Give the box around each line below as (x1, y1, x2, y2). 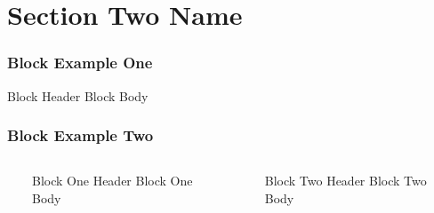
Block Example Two (7, 124, 154, 146)
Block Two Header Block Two (264, 171, 427, 190)
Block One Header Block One (32, 171, 193, 190)
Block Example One (7, 51, 153, 74)
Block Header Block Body (7, 86, 149, 105)
